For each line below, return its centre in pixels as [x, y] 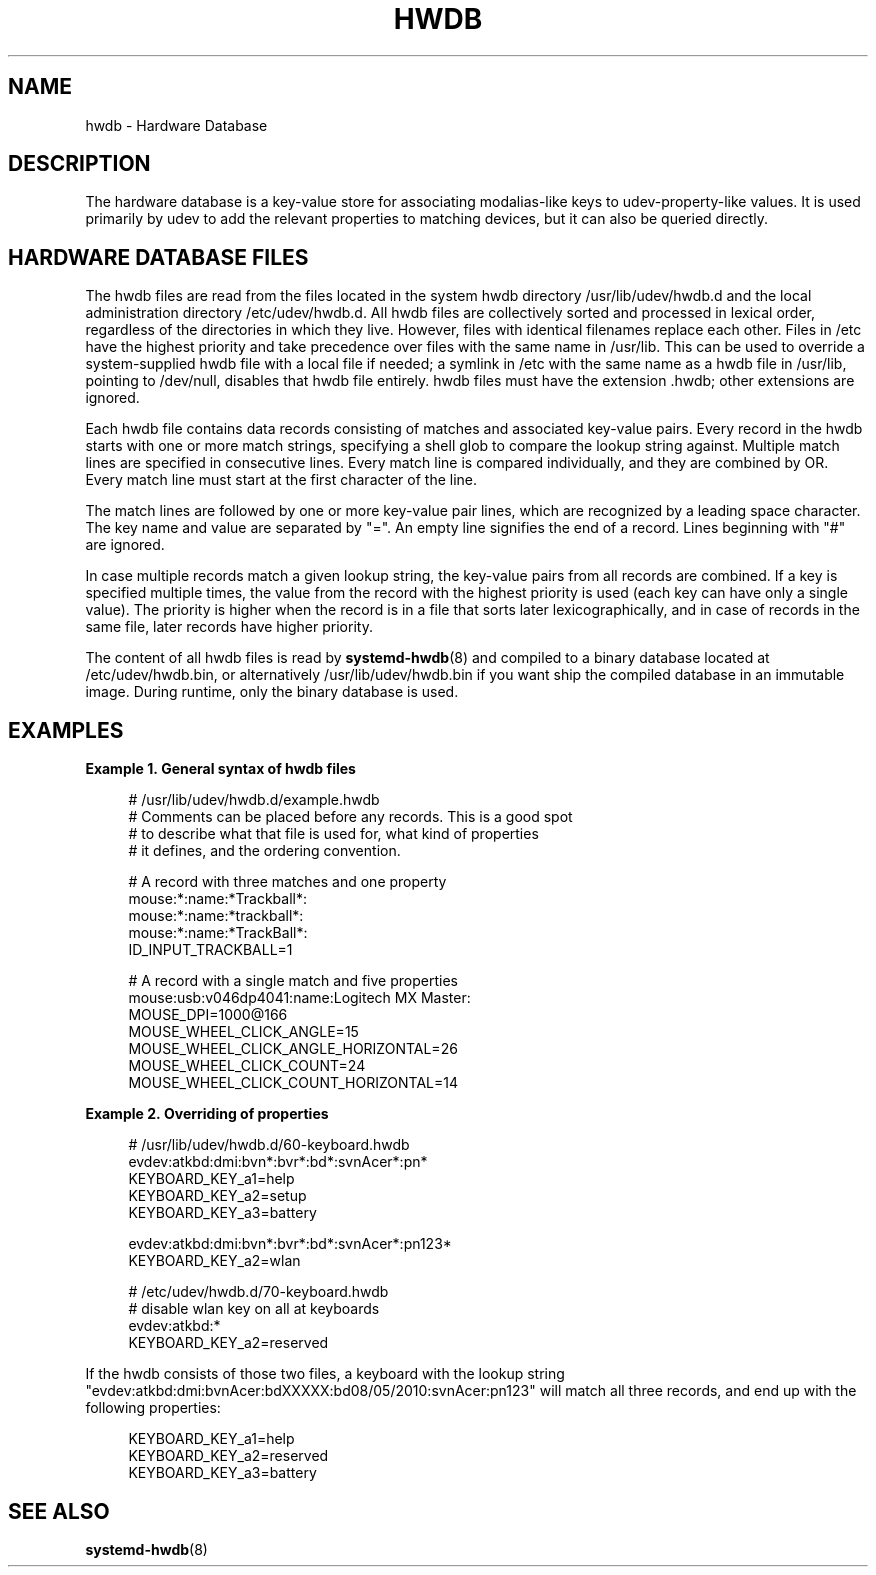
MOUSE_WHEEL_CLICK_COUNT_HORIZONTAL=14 [293, 1083]
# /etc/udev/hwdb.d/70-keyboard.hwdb [258, 1292]
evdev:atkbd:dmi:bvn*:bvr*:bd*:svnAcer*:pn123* [290, 1244]
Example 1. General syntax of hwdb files [220, 769]
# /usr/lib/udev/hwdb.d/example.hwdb [254, 800]
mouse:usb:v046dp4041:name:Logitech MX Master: [299, 998]
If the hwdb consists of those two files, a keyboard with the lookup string [325, 1374]
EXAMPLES [66, 730]
